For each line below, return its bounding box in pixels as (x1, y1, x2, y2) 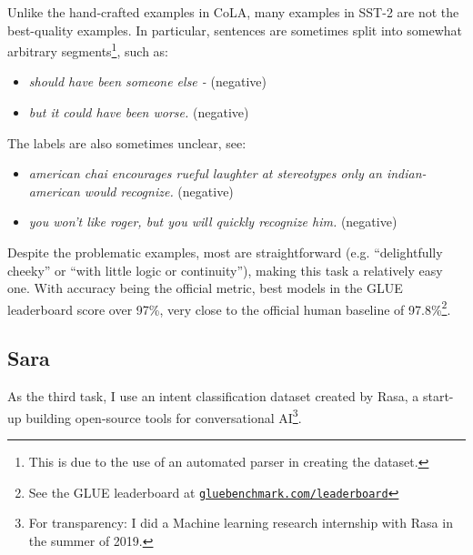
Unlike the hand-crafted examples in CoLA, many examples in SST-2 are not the (7, 3, 459, 21)
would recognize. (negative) (84, 181, 234, 200)
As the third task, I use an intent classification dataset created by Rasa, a (7, 387, 419, 406)
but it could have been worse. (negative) (28, 103, 249, 122)
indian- (386, 164, 427, 183)
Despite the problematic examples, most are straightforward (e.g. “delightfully (7, 243, 443, 261)
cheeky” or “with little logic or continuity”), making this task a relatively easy (7, 260, 443, 279)
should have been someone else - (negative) (28, 72, 267, 91)
